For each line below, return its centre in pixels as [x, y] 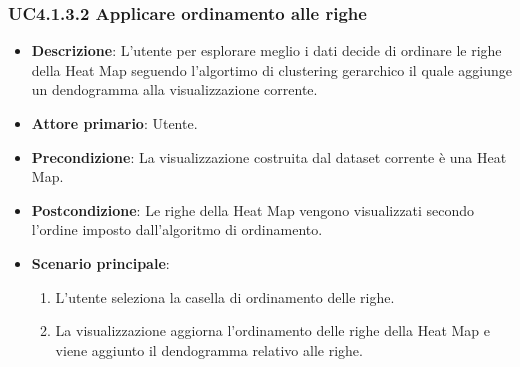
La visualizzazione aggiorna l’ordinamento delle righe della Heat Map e [272, 330]
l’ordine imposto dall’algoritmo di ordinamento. [177, 229]
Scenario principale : [100, 262]
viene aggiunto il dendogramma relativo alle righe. [209, 349]
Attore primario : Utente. [114, 123]
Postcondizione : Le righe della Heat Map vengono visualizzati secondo [253, 209]
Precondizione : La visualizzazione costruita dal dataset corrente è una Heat [269, 156]
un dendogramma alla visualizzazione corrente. [174, 89]
